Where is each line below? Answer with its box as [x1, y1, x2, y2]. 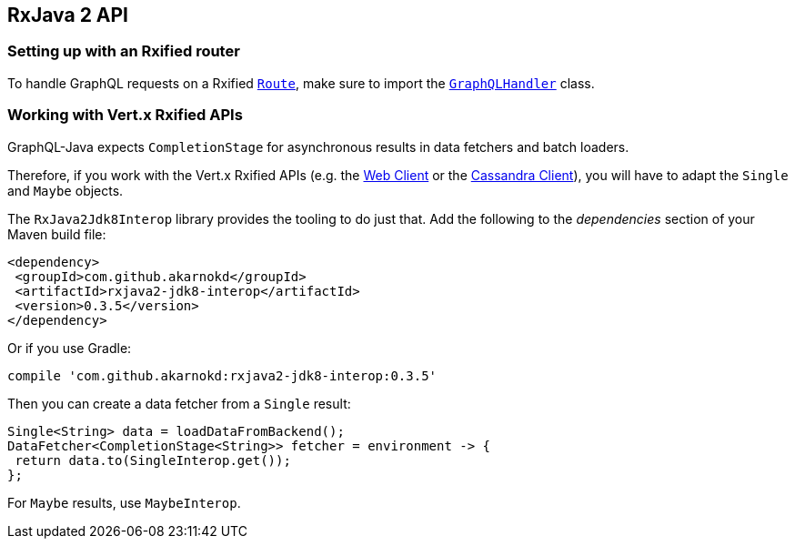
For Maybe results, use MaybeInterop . [7, 494, 241, 511]
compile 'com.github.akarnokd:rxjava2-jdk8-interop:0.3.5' [7, 368, 438, 383]
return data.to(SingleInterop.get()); [15, 452, 291, 468]
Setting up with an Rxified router [7, 42, 240, 61]
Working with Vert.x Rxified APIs [7, 106, 243, 125]
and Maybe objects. [7, 182, 124, 198]
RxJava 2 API [7, 4, 129, 26]
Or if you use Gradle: [7, 339, 132, 356]
